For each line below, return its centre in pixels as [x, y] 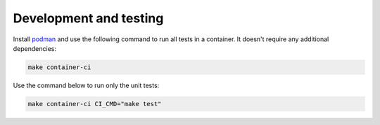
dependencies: [34, 48]
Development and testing [88, 18]
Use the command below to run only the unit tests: [86, 85]
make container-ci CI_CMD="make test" [95, 104]
